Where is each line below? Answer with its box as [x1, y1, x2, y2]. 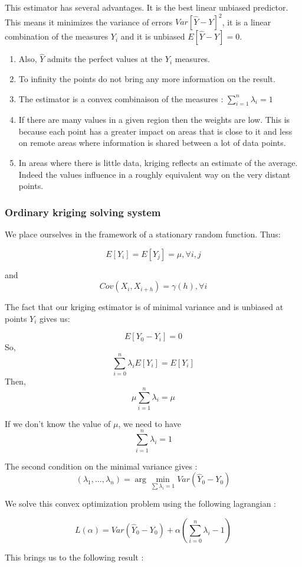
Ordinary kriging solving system [5, 204, 161, 219]
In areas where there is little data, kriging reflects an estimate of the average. [18, 157, 298, 169]
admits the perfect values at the [47, 53, 163, 65]
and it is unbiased [120, 30, 185, 43]
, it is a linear [222, 15, 271, 28]
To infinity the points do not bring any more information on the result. [18, 72, 275, 84]
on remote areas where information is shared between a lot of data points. [18, 136, 286, 149]
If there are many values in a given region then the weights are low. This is [18, 113, 290, 126]
